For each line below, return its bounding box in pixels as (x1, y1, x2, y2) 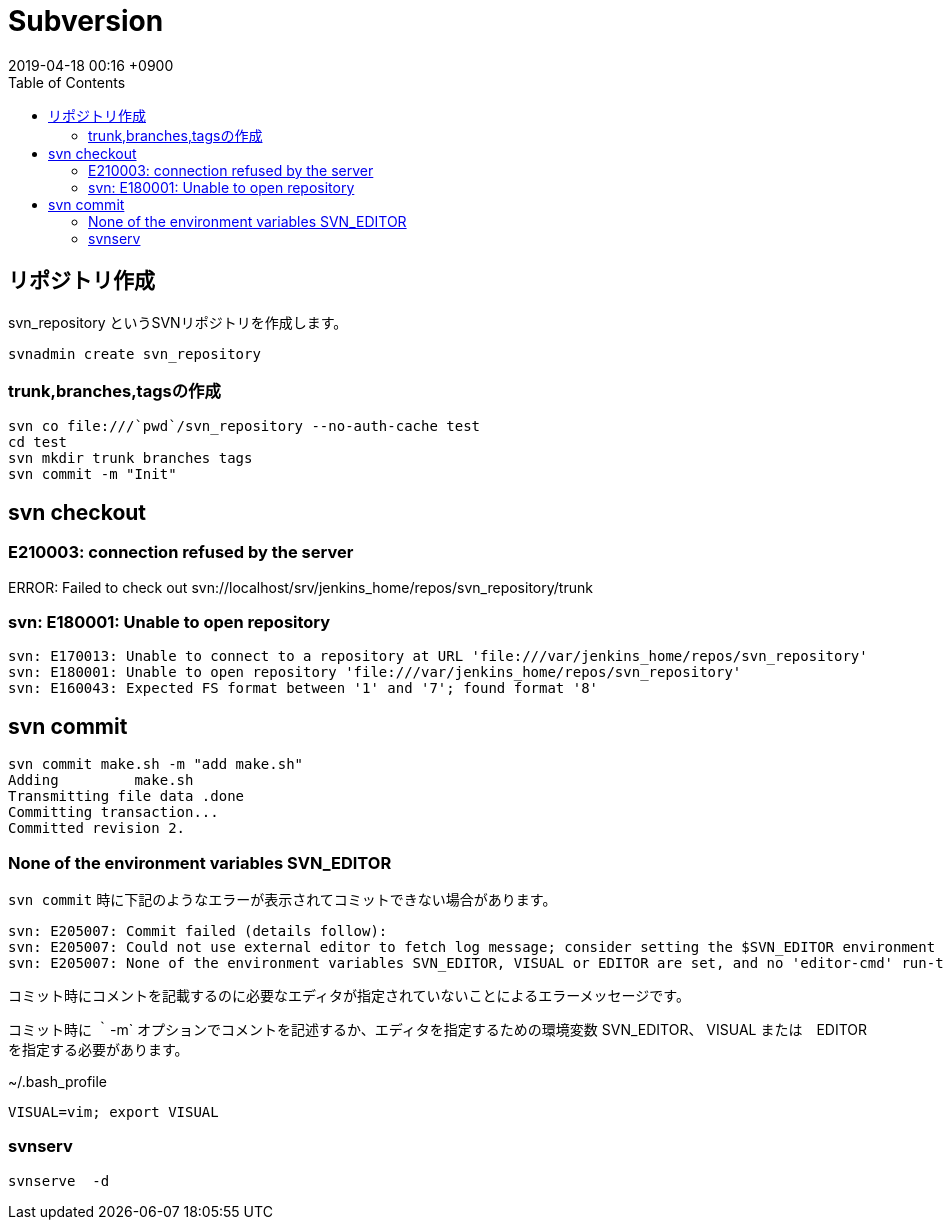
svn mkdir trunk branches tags (8, 450, 253, 467)
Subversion (8, 4, 164, 38)
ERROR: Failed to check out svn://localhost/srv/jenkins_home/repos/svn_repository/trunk (8, 578, 593, 596)
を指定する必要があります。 (8, 1040, 189, 1058)
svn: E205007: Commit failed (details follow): (8, 922, 388, 939)
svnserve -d (8, 1172, 110, 1189)
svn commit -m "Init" (8, 466, 177, 483)
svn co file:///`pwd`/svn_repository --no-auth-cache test (8, 418, 481, 435)
